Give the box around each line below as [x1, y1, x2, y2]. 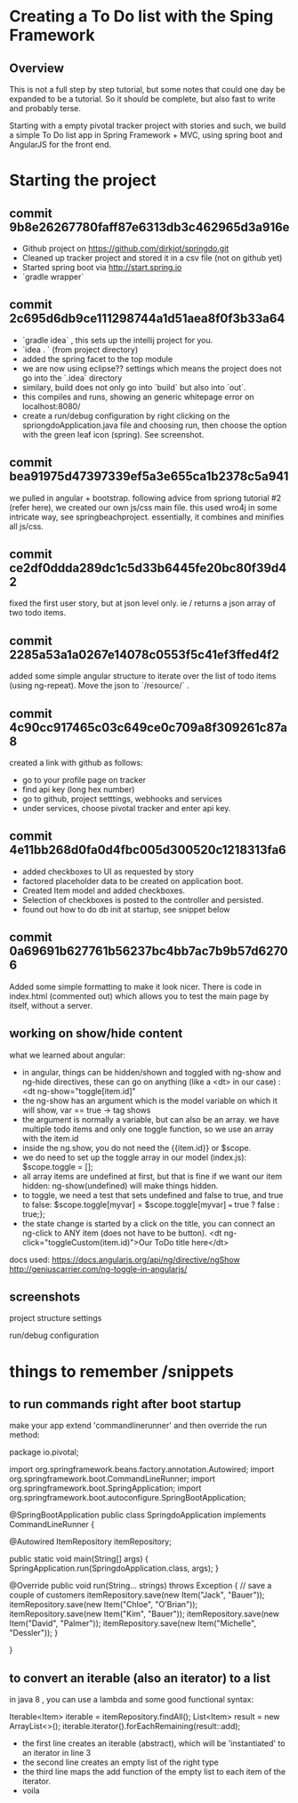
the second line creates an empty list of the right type [21, 1757, 220, 1767]
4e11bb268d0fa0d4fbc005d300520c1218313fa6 [9, 842, 286, 857]
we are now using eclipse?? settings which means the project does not [21, 363, 282, 374]
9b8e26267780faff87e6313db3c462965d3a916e [9, 220, 290, 235]
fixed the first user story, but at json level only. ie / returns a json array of [9, 598, 276, 608]
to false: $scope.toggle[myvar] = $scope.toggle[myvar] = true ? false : [21, 1199, 280, 1210]
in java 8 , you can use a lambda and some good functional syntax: [9, 1694, 254, 1705]
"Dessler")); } [9, 1628, 59, 1638]
